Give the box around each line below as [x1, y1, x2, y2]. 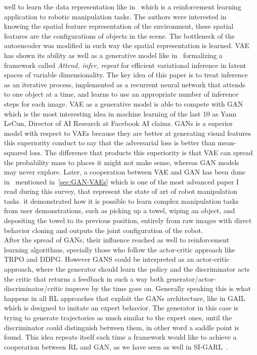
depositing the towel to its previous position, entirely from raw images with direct [4, 215, 252, 226]
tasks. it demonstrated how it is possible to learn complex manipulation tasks [4, 195, 239, 206]
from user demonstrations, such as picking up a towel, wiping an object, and [4, 205, 235, 216]
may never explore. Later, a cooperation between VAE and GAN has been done [4, 167, 245, 177]
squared [4, 147, 28, 157]
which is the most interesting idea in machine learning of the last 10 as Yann [4, 108, 237, 118]
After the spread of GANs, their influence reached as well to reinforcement [4, 235, 229, 245]
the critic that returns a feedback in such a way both [4, 273, 164, 284]
